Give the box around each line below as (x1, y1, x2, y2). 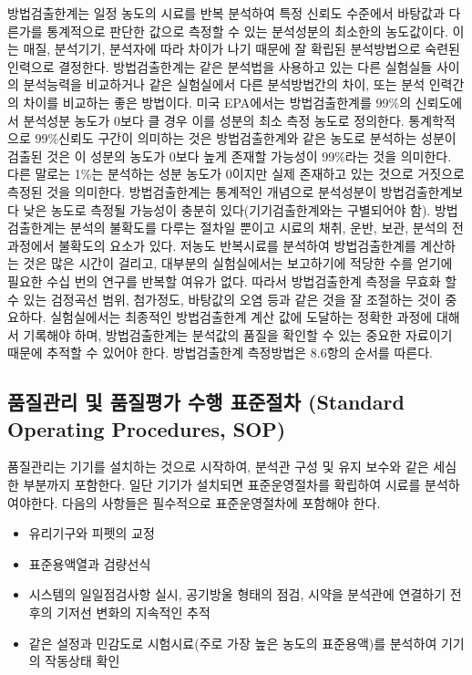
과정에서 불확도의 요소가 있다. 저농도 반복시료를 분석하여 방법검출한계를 (7, 235, 416, 254)
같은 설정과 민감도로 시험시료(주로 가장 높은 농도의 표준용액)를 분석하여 (28, 633, 437, 652)
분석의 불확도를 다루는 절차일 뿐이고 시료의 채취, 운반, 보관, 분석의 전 (70, 218, 464, 237)
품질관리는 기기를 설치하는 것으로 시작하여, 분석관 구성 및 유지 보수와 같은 (7, 457, 429, 476)
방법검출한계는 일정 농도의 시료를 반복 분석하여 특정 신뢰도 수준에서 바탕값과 (7, 4, 445, 22)
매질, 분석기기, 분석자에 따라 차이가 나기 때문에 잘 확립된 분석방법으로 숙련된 (23, 39, 460, 58)
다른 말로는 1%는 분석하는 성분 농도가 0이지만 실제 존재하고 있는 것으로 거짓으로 (7, 164, 465, 183)
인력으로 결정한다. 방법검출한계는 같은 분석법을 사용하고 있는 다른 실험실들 (7, 57, 433, 76)
